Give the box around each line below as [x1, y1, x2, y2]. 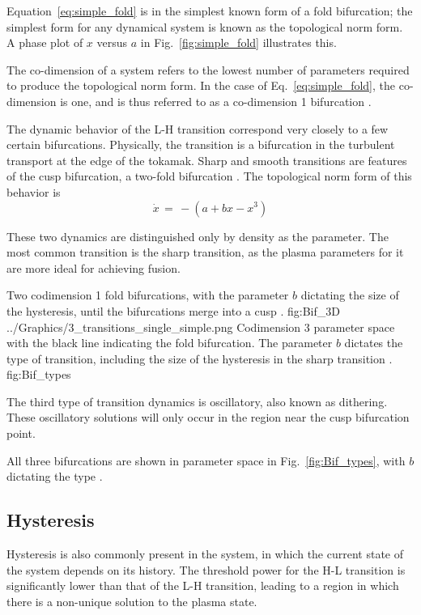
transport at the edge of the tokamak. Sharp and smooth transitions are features [6, 151, 407, 168]
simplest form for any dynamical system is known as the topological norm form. [6, 18, 403, 35]
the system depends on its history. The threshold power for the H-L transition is [6, 561, 406, 578]
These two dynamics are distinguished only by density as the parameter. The [6, 227, 389, 244]
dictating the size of [300, 286, 399, 303]
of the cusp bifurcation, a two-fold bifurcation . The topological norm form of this [6, 168, 412, 184]
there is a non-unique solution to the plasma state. [6, 592, 257, 609]
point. [6, 425, 36, 442]
